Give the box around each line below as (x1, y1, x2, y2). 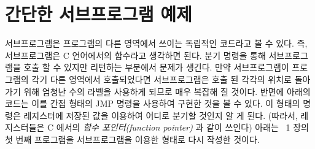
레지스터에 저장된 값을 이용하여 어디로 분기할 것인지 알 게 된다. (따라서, (23, 109, 298, 121)
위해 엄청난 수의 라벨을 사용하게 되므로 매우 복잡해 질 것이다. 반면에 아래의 (23, 85, 311, 97)
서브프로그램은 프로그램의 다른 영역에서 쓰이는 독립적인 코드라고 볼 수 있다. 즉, (5, 37, 308, 50)
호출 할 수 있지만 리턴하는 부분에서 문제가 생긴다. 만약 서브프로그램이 (23, 61, 289, 74)
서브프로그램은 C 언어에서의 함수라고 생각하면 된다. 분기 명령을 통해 (5, 48, 266, 61)
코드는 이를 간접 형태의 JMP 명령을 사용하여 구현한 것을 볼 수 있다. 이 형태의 (5, 97, 300, 110)
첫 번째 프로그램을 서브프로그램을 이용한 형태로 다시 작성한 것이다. (5, 132, 260, 145)
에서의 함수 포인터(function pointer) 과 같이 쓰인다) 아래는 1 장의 (56, 121, 309, 134)
